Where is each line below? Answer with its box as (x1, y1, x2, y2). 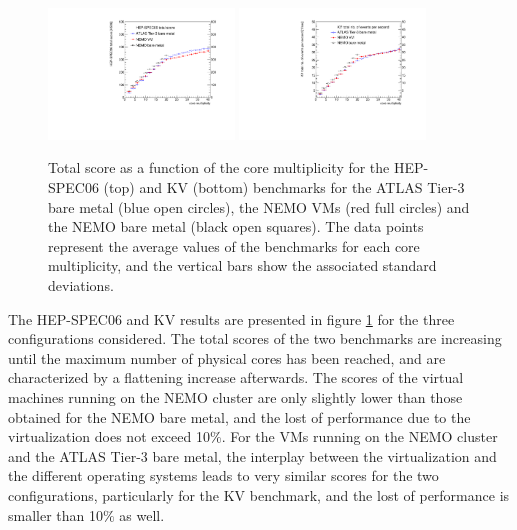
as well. (119, 504, 165, 525)
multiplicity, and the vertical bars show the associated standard (48, 255, 437, 276)
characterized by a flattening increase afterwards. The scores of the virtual (8, 367, 464, 388)
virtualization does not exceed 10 (8, 426, 210, 447)
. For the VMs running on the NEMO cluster (221, 426, 498, 447)
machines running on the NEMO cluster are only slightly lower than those (8, 386, 463, 407)
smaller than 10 (8, 504, 104, 525)
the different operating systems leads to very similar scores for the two (8, 465, 439, 486)
